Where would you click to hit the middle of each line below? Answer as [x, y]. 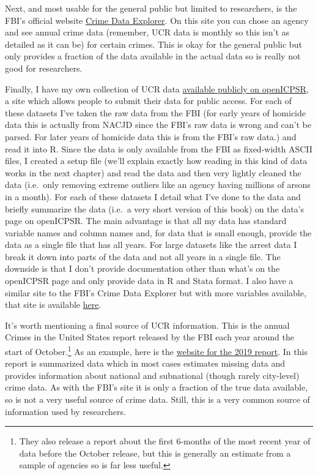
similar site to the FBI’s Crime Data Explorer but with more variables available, [156, 292]
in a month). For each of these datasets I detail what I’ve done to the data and [153, 196]
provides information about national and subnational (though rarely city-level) [152, 375]
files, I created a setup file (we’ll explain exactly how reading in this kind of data [156, 161]
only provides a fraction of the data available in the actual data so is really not [153, 56]
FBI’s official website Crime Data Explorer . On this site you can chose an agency [157, 20]
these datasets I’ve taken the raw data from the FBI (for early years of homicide [156, 112]
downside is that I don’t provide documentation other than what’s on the [142, 268]
